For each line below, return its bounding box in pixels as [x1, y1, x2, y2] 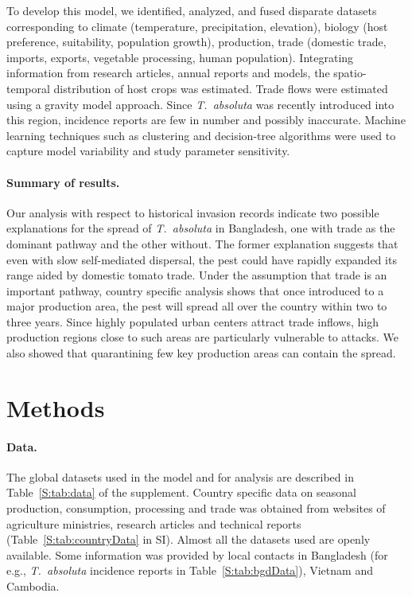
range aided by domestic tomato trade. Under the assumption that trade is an [6, 267, 387, 283]
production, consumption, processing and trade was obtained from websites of [6, 500, 386, 517]
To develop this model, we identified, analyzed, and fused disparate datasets [6, 2, 377, 18]
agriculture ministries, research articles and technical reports [6, 515, 301, 532]
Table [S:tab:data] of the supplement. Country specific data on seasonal [6, 484, 356, 501]
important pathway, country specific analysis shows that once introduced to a [6, 282, 384, 298]
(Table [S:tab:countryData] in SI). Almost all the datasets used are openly [6, 531, 371, 548]
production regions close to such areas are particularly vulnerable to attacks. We [6, 329, 398, 345]
